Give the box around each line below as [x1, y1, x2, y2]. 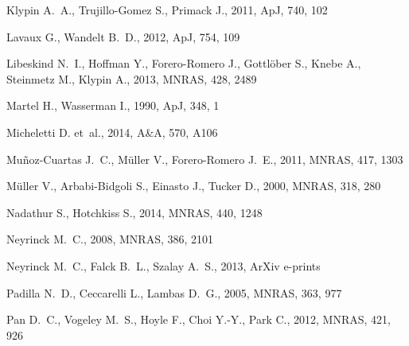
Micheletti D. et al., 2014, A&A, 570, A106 [6, 123, 218, 140]
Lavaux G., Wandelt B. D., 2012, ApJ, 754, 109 [6, 28, 240, 45]
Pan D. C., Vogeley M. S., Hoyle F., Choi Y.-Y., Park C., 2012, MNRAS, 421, [6, 311, 391, 328]
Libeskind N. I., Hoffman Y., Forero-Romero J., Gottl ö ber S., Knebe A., [6, 55, 361, 72]
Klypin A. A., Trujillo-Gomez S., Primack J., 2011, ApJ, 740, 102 [6, 2, 328, 17]
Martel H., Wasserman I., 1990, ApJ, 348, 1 [6, 97, 220, 114]
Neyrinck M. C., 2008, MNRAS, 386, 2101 [6, 231, 214, 247]
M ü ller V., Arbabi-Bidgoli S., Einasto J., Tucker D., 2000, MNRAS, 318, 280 [6, 177, 381, 194]
